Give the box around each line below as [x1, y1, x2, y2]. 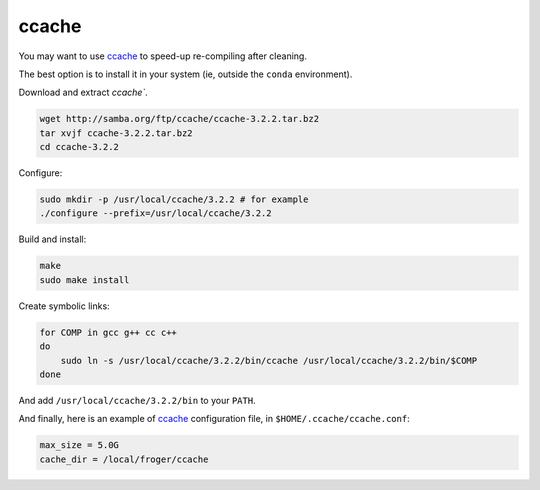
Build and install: [18, 233, 87, 245]
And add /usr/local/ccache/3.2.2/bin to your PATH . [18, 394, 256, 406]
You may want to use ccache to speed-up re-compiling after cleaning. [18, 50, 307, 62]
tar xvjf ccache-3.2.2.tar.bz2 [39, 127, 194, 139]
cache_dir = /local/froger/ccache [39, 453, 209, 465]
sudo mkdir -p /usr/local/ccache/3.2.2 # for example [39, 194, 309, 205]
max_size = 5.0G [39, 440, 120, 451]
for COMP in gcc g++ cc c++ [39, 326, 177, 338]
